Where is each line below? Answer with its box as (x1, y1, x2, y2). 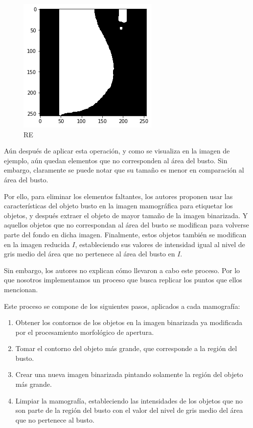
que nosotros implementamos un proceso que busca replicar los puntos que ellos (4, 275, 242, 285)
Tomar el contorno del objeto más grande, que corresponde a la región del (15, 343, 237, 353)
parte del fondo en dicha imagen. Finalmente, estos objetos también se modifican (4, 229, 247, 239)
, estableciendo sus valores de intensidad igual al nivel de (75, 239, 245, 249)
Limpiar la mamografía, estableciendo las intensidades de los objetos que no (15, 395, 243, 405)
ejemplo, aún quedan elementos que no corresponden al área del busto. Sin (4, 155, 228, 165)
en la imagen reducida (4, 239, 70, 249)
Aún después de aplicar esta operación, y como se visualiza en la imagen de (4, 146, 230, 156)
